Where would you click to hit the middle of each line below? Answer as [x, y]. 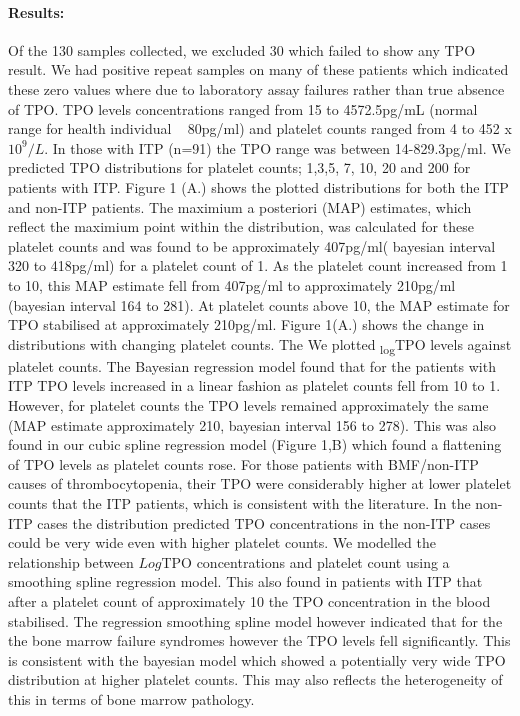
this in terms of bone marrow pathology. [131, 698]
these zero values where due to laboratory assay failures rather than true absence [256, 88]
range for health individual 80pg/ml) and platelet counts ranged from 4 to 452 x [260, 128]
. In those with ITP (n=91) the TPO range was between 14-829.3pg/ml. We [277, 147]
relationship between [71, 561]
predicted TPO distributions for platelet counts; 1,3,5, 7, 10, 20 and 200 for [239, 167]
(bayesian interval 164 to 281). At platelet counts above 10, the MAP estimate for [259, 304]
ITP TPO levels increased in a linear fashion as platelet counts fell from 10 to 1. [254, 385]
